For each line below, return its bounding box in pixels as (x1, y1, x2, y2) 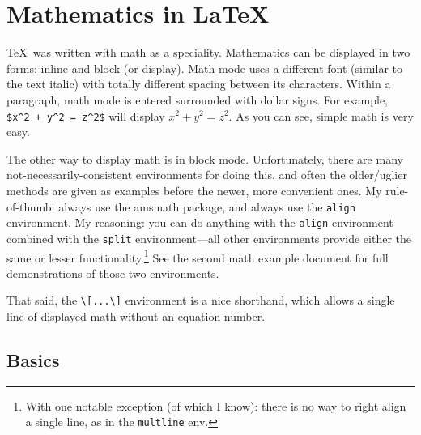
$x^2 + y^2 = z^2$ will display (6, 107, 165, 124)
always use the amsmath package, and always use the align (58, 198, 355, 215)
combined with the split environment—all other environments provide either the (6, 229, 412, 246)
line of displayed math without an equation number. (6, 308, 266, 324)
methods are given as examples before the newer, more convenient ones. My (6, 181, 382, 198)
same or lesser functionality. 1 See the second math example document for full (6, 246, 389, 266)
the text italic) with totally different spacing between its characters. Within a (6, 75, 391, 92)
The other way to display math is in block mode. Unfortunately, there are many (6, 150, 403, 167)
